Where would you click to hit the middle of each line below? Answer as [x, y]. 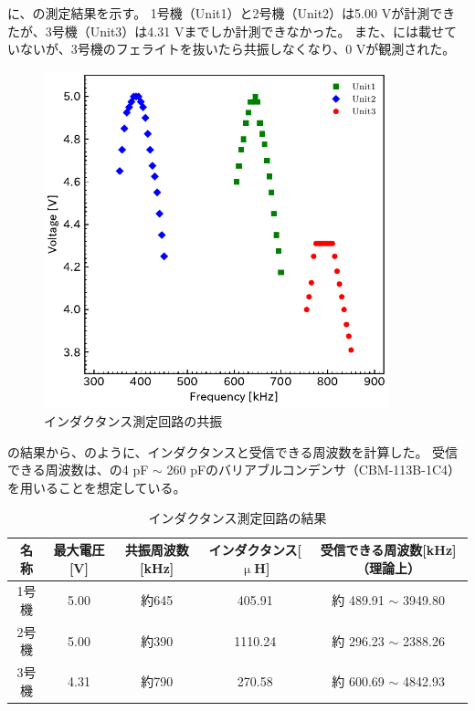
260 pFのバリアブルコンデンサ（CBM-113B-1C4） [313, 470]
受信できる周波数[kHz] [388, 549]
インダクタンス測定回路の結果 [237, 518]
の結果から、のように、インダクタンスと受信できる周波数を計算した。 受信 [233, 451]
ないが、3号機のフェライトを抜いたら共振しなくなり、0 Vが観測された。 [237, 49]
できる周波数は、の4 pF [78, 470]
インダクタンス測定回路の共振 [133, 421]
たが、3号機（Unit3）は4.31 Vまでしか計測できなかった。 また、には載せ [226, 31]
